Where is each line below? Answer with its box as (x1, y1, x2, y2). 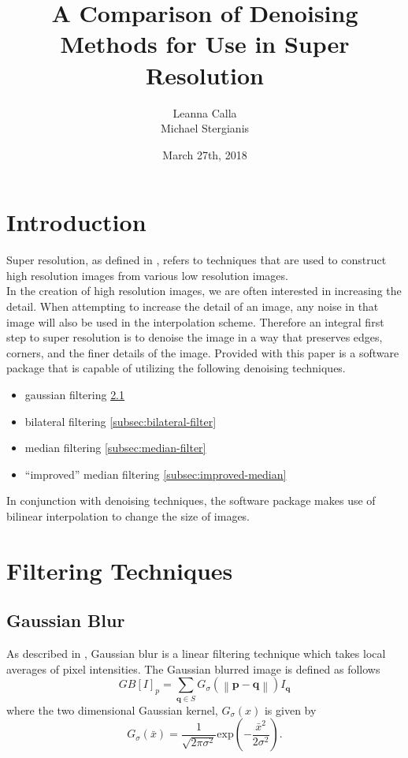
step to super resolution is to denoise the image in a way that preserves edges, (6, 329, 383, 345)
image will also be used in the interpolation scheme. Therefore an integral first (6, 313, 384, 330)
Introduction (6, 206, 147, 238)
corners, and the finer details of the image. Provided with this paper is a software (6, 344, 399, 360)
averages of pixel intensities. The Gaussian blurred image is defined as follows (6, 660, 380, 677)
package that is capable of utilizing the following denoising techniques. (6, 360, 346, 376)
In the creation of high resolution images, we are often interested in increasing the (6, 282, 402, 299)
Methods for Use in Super (60, 28, 350, 60)
